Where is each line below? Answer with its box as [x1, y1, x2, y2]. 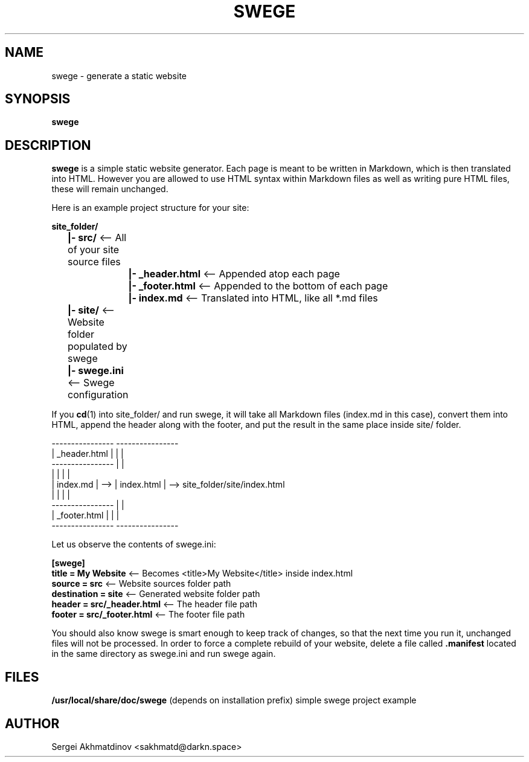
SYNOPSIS [5, 91, 71, 107]
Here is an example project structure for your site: [51, 202, 249, 213]
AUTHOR [5, 715, 60, 731]
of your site [68, 244, 120, 256]
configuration [68, 389, 129, 401]
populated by [68, 340, 127, 353]
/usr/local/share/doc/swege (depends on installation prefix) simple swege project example [51, 695, 417, 706]
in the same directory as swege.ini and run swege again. [51, 648, 276, 659]
